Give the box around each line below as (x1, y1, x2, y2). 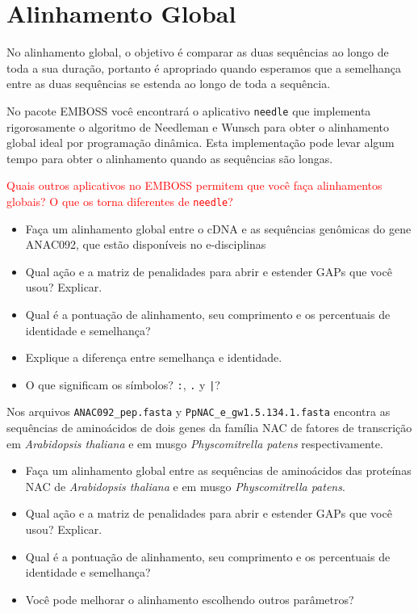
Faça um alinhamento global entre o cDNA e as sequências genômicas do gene (25, 220, 412, 237)
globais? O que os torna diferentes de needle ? (6, 192, 233, 209)
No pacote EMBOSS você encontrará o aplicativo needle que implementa (6, 102, 371, 119)
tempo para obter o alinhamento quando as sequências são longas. (6, 149, 333, 166)
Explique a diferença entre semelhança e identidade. (25, 349, 282, 366)
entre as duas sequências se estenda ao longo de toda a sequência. (6, 75, 331, 92)
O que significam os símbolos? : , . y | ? (25, 376, 220, 393)
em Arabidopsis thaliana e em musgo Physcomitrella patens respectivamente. (6, 435, 383, 451)
